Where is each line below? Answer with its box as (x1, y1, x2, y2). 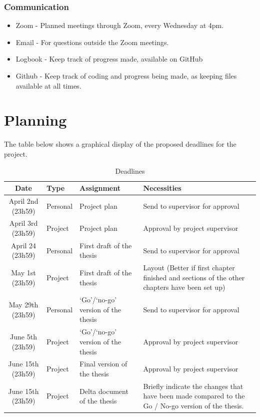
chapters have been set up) (143, 282, 225, 292)
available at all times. (15, 80, 81, 91)
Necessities (143, 183, 181, 193)
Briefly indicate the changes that (143, 380, 243, 391)
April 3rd (9, 218, 38, 228)
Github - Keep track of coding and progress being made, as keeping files (15, 71, 237, 81)
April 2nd (8, 195, 38, 206)
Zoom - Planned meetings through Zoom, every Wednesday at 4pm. (15, 20, 224, 31)
